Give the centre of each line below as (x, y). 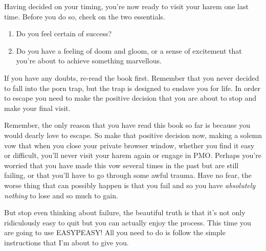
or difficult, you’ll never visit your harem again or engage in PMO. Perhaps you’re (133, 155)
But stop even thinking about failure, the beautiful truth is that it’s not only (125, 212)
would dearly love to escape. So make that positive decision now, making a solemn (133, 135)
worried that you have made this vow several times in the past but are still (121, 165)
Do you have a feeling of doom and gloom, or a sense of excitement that (129, 50)
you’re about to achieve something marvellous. (89, 61)
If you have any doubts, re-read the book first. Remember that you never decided (132, 77)
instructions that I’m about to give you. (66, 242)
